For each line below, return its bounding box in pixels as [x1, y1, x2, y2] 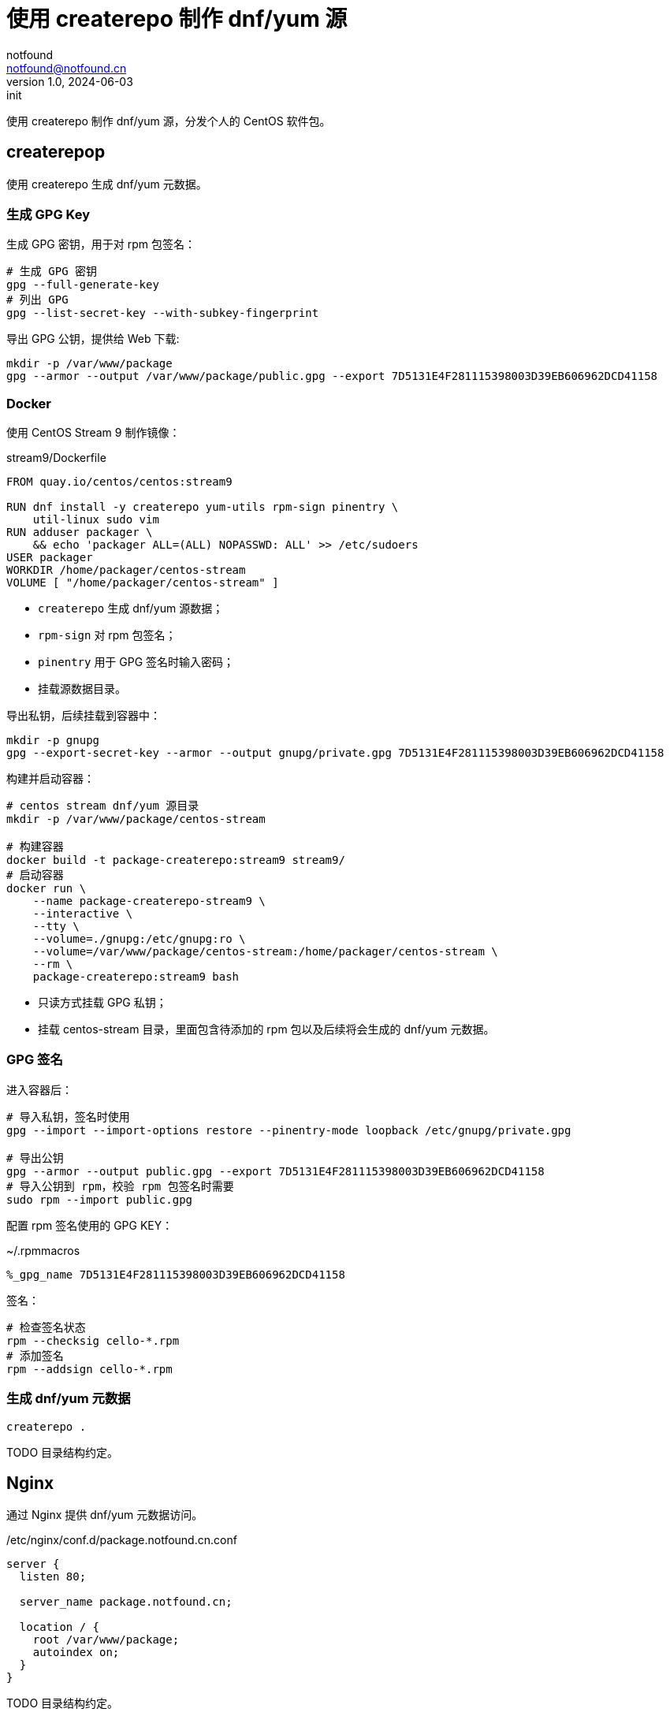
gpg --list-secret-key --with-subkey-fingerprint [6, 307, 319, 320]
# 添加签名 [6, 1349, 64, 1362]
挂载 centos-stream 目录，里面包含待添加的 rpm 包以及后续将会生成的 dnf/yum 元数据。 [38, 1022, 495, 1037]
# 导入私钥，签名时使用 [6, 1110, 130, 1123]
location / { [19, 1621, 100, 1634]
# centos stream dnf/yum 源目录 [6, 799, 199, 813]
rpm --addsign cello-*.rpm [6, 1362, 173, 1375]
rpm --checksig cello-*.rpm [6, 1334, 180, 1347]
